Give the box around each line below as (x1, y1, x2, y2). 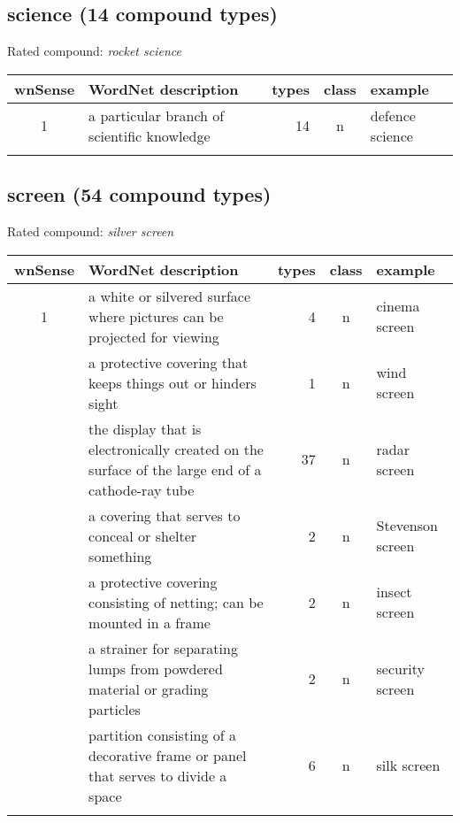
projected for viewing (88, 326, 219, 347)
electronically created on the (88, 438, 264, 459)
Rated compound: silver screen (7, 222, 174, 240)
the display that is (88, 418, 202, 439)
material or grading (88, 678, 209, 699)
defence (370, 104, 416, 126)
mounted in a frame (88, 611, 211, 633)
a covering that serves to (88, 504, 241, 526)
